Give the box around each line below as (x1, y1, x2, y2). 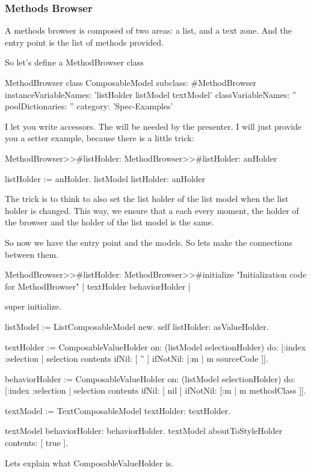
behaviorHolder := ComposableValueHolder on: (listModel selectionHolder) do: (5, 372, 295, 385)
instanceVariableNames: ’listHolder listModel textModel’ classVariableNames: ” (5, 88, 297, 100)
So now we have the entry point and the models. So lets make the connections (5, 236, 292, 248)
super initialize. (5, 300, 61, 313)
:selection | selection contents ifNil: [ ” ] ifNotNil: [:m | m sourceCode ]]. (5, 352, 268, 365)
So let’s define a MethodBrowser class (5, 56, 144, 69)
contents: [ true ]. (5, 436, 69, 449)
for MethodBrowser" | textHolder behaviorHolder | (5, 279, 191, 292)
